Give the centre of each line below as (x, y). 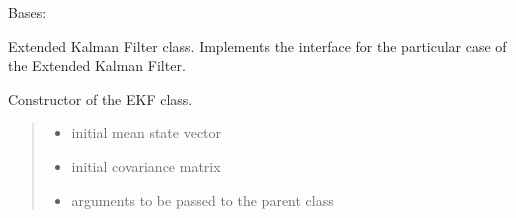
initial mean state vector (146, 132)
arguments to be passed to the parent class (202, 199)
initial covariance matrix (146, 165)
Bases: (27, 12)
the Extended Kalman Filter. (97, 65)
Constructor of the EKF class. (100, 98)
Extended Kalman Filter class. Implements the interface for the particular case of (257, 45)
